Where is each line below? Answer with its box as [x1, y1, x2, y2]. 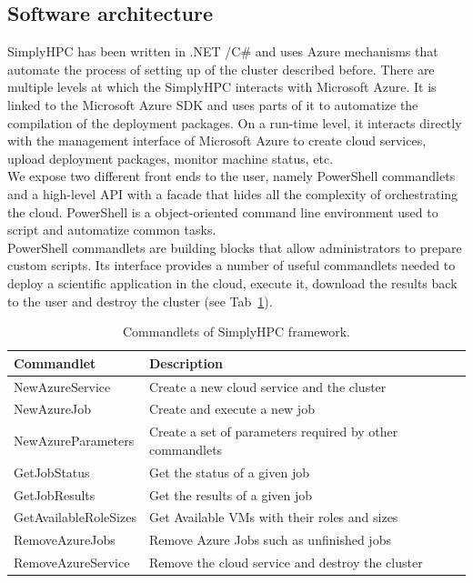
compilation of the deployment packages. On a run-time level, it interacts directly [7, 113, 462, 132]
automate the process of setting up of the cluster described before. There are [7, 59, 435, 78]
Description [148, 353, 223, 372]
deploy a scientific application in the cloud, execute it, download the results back [7, 273, 458, 292]
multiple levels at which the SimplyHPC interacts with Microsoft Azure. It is [7, 77, 437, 96]
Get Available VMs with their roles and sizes [148, 508, 398, 527]
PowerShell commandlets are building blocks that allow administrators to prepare [7, 237, 462, 256]
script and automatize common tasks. [7, 220, 216, 239]
